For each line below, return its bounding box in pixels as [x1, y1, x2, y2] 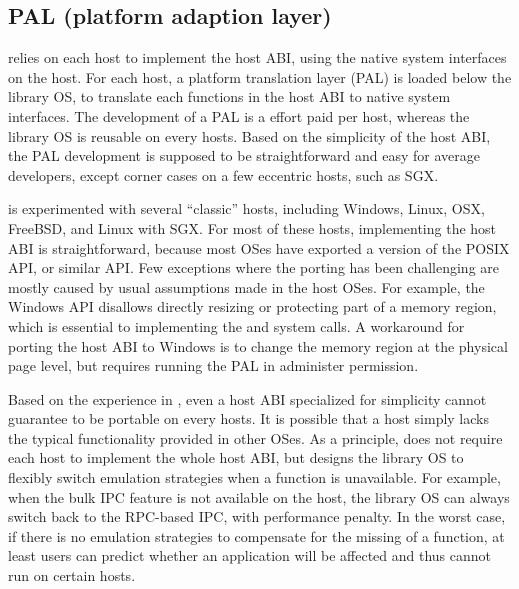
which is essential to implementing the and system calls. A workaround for [8, 315, 465, 336]
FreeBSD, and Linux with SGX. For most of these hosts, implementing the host [8, 217, 497, 238]
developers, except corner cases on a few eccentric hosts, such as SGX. [8, 164, 439, 185]
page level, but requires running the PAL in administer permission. [8, 355, 419, 376]
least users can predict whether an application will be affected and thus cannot [8, 545, 492, 566]
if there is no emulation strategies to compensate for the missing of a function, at [8, 525, 505, 546]
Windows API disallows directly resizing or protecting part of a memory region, [8, 296, 497, 317]
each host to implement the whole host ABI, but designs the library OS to [8, 447, 464, 468]
